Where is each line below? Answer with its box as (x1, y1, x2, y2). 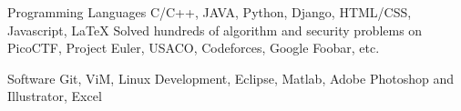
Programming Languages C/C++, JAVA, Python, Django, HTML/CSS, (7, 3, 412, 21)
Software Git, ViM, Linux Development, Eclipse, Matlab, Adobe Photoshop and (7, 68, 454, 87)
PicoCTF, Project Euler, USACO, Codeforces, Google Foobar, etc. (7, 38, 380, 57)
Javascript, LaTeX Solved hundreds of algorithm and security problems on (7, 20, 423, 39)
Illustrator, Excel (7, 86, 102, 106)
